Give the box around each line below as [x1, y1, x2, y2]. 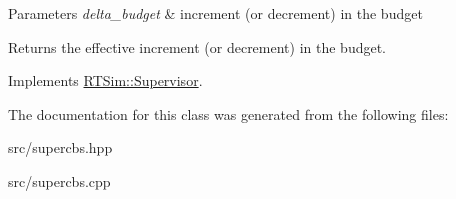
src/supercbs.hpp [8, 137, 113, 158]
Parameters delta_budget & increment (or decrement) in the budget [8, 3, 423, 23]
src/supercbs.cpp [8, 170, 111, 191]
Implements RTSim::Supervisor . [8, 70, 203, 91]
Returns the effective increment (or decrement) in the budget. [8, 36, 387, 57]
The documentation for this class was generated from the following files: [8, 103, 449, 124]
